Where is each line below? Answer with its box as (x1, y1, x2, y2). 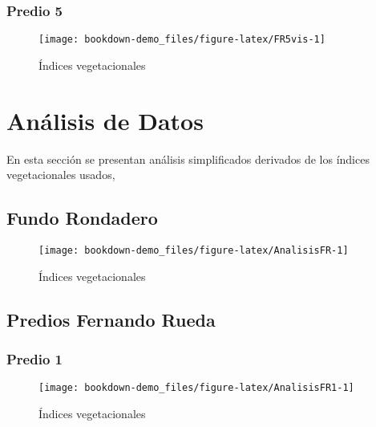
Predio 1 (6, 348, 63, 368)
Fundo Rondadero (6, 205, 158, 230)
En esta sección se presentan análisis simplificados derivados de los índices (6, 150, 370, 167)
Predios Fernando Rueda (6, 307, 216, 331)
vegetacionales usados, (6, 166, 115, 183)
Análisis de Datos (6, 104, 204, 136)
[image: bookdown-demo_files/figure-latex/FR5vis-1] (38, 34, 325, 46)
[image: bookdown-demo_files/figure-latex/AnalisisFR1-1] (38, 382, 354, 394)
